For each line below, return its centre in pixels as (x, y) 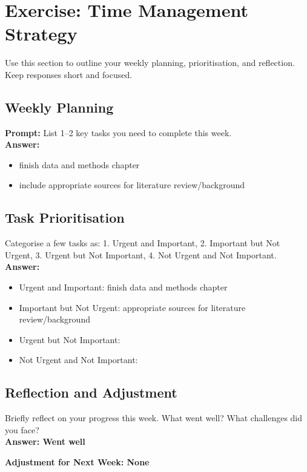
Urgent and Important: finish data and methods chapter (123, 287)
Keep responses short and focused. (69, 74)
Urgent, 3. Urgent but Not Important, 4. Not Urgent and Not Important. (141, 254)
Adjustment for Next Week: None (77, 462)
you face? (22, 429)
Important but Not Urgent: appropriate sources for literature (132, 307)
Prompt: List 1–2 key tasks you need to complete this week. (118, 132)
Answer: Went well (45, 441)
